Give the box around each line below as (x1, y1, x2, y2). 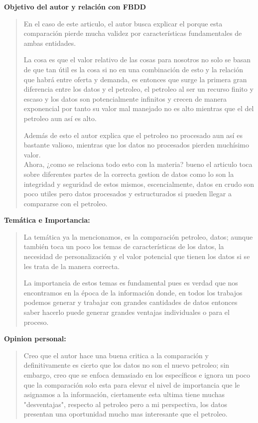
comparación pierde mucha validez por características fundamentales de (23, 28, 242, 38)
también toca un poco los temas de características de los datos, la (23, 241, 224, 252)
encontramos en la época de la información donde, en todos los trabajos (23, 287, 243, 297)
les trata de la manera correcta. (23, 261, 120, 271)
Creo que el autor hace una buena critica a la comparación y (23, 350, 209, 360)
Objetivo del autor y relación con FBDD (4, 1, 146, 11)
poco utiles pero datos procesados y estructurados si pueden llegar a (23, 188, 232, 199)
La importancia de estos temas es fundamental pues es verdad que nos (23, 278, 238, 288)
